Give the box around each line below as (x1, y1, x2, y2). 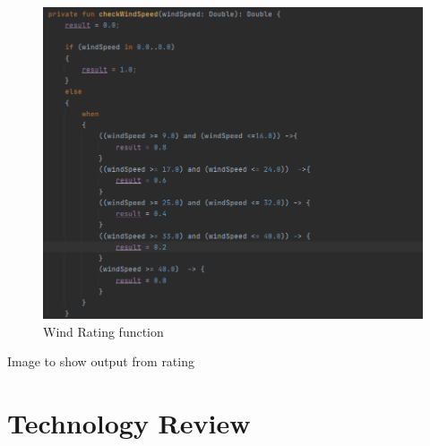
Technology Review (7, 404, 251, 441)
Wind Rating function (43, 322, 164, 340)
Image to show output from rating (7, 352, 194, 371)
